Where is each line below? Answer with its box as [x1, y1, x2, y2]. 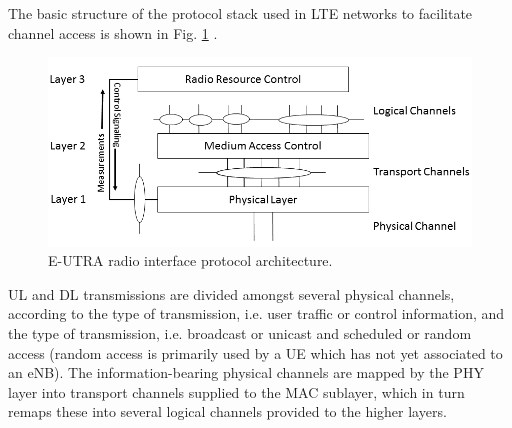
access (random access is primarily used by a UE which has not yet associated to [8, 342, 503, 363]
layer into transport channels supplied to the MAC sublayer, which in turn [8, 381, 465, 402]
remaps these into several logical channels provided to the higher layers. [8, 401, 447, 422]
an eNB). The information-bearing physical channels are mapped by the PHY [8, 362, 484, 383]
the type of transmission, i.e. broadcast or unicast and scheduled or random [8, 323, 472, 344]
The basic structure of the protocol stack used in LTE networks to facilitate [8, 3, 473, 23]
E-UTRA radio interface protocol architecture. [48, 250, 333, 271]
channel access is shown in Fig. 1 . [8, 22, 218, 43]
